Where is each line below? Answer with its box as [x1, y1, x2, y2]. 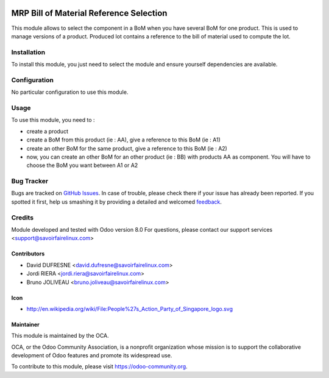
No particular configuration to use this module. [11, 88, 129, 96]
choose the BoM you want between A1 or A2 [26, 162, 138, 169]
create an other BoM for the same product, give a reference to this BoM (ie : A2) [26, 144, 228, 152]
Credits [11, 213, 34, 222]
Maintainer [11, 321, 40, 328]
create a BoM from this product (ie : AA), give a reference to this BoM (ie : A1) [26, 136, 221, 143]
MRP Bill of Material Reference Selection [11, 8, 168, 18]
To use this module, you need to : [11, 116, 95, 124]
